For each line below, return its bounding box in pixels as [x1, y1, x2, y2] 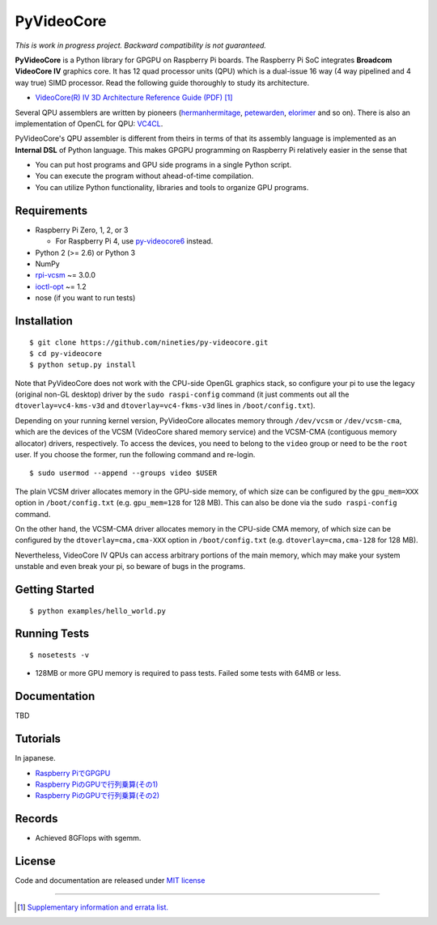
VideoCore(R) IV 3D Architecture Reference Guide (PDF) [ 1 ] [35, 93, 233, 103]
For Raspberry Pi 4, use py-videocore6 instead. [55, 236, 214, 246]
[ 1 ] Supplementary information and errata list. [17, 902, 169, 912]
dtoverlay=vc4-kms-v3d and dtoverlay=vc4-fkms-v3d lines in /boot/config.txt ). [15, 401, 316, 410]
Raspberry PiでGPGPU [35, 768, 111, 778]
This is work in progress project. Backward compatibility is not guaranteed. [15, 40, 267, 50]
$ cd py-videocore [29, 349, 103, 358]
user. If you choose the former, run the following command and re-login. [15, 450, 256, 460]
